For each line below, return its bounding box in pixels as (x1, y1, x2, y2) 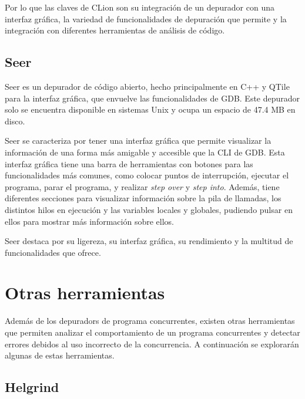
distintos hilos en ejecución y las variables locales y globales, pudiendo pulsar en (5, 203, 293, 215)
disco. (5, 114, 25, 127)
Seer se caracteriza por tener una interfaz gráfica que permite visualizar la (5, 134, 272, 147)
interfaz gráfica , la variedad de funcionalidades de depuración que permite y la (5, 12, 287, 25)
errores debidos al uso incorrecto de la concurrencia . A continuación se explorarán (5, 337, 299, 350)
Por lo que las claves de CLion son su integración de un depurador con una (5, 1, 274, 13)
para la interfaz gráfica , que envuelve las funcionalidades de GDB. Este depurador (5, 92, 300, 104)
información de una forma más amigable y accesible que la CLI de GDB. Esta (5, 146, 285, 158)
